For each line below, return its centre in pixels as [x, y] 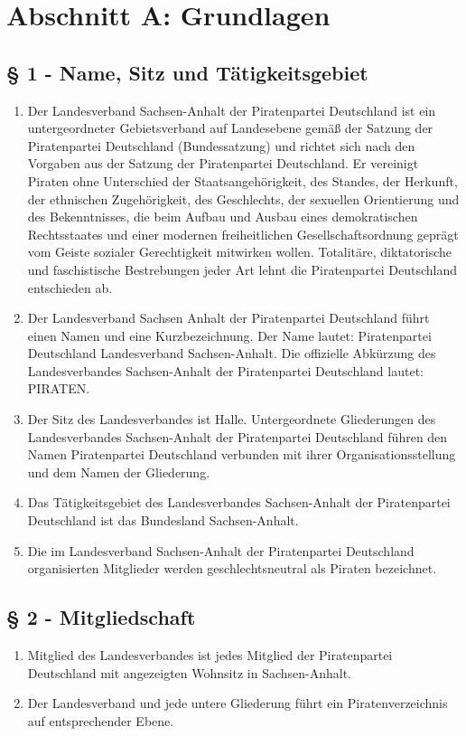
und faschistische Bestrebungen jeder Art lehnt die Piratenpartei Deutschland [242, 269]
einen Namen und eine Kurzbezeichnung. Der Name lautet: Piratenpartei [229, 335]
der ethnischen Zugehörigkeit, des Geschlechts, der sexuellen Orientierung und [243, 198]
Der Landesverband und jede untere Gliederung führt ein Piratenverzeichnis [238, 703]
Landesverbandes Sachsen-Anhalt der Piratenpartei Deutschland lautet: [225, 370]
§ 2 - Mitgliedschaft [101, 617]
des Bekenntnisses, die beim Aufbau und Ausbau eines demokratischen [223, 217]
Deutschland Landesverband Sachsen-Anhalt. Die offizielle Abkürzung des [232, 353]
